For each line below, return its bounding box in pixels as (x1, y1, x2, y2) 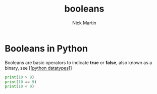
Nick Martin (72, 20, 96, 26)
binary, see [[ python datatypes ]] (5, 65, 72, 71)
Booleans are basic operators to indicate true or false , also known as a (5, 59, 152, 66)
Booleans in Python (5, 42, 88, 54)
